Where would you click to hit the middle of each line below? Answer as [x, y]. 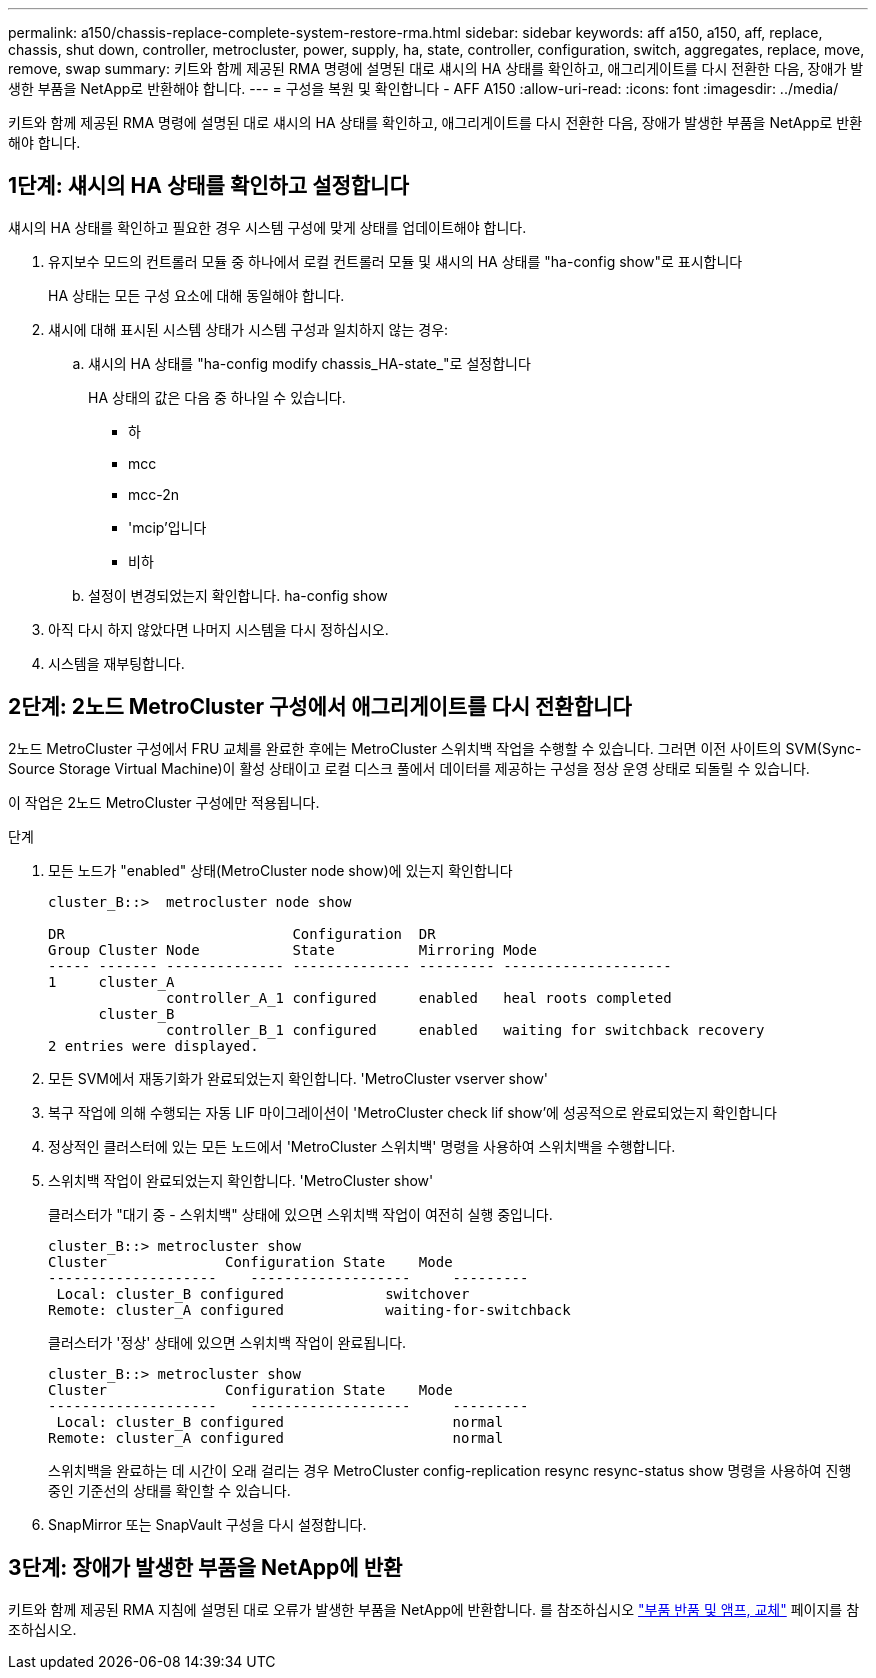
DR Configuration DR [242, 933]
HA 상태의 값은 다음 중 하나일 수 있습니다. [217, 397]
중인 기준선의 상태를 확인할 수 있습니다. [169, 1490]
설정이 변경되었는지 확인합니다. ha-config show [238, 595]
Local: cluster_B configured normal [280, 1421]
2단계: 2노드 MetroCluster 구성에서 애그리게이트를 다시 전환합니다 [320, 707]
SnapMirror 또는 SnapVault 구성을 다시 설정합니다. [207, 1524]
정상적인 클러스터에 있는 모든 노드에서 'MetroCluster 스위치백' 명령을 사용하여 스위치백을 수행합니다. [362, 1146]
